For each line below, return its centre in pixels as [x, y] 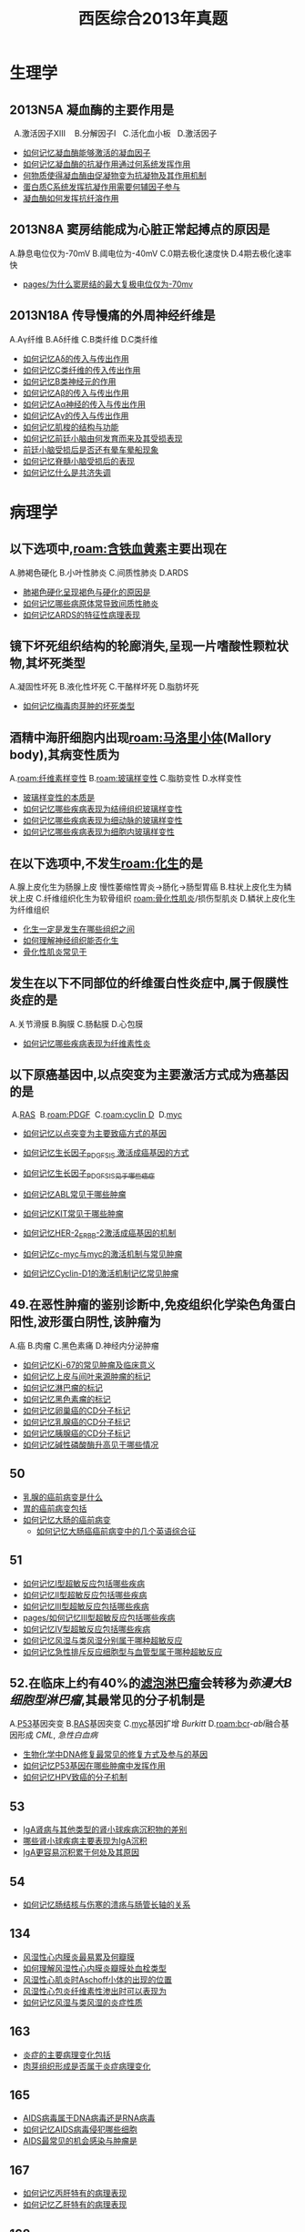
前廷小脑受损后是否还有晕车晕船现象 [91, 449]
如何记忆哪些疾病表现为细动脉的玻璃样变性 [102, 820]
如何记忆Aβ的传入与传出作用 [76, 392]
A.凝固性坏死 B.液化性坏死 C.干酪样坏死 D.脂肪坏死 [104, 687]
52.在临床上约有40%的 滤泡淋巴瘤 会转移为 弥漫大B [151, 1682]
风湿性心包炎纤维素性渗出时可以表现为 [94, 1991]
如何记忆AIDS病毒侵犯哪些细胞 [80, 2130]
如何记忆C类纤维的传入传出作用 [81, 370]
